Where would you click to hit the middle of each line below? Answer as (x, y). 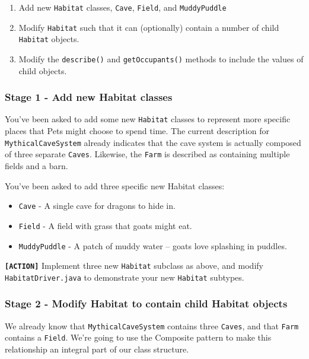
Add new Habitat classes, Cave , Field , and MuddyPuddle (122, 7)
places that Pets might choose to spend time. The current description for (137, 131)
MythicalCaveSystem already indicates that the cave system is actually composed (153, 142)
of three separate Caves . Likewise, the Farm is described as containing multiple (147, 154)
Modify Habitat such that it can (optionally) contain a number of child (149, 27)
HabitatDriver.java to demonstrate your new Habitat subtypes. (125, 277)
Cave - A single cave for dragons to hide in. (97, 206)
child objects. (43, 70)
